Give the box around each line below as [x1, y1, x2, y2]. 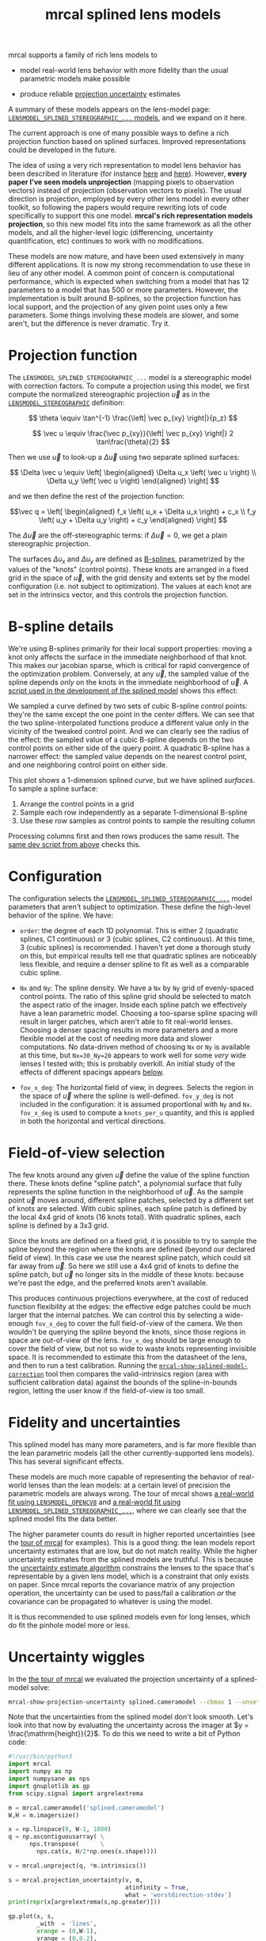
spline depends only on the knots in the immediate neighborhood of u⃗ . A [8, 677, 249, 686]
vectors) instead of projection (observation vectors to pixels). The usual [8, 186, 242, 196]
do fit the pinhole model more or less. [8, 1620, 131, 1630]
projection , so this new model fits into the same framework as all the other [8, 219, 252, 229]
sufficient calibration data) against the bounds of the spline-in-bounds [8, 1377, 237, 1387]
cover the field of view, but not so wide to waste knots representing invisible [8, 1343, 256, 1353]
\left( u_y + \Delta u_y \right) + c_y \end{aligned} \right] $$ [38, 515, 228, 525]
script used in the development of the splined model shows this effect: [8, 686, 238, 695]
